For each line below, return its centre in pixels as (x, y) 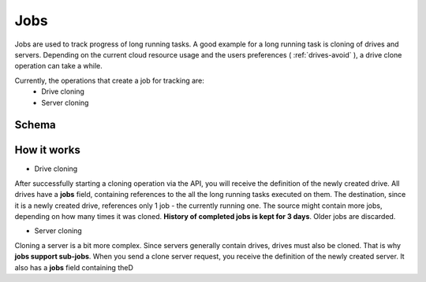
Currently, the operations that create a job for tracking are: (110, 80)
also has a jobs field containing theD (74, 267)
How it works (47, 150)
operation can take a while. (58, 66)
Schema (35, 125)
